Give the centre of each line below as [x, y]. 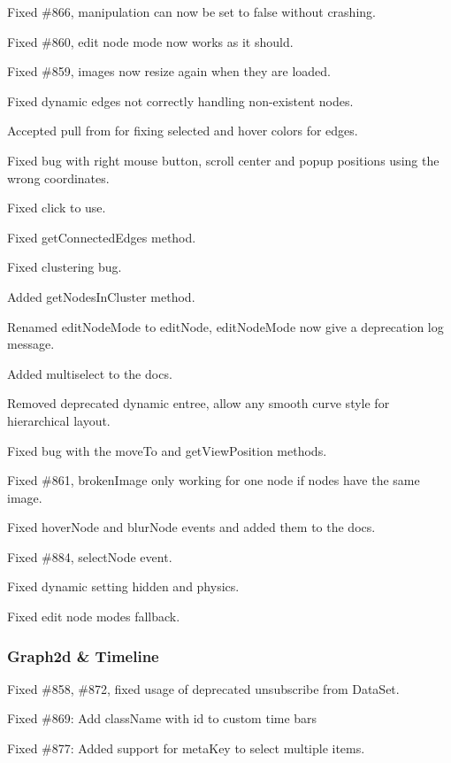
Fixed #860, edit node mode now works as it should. [150, 41]
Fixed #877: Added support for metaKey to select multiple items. [186, 748]
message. [31, 344]
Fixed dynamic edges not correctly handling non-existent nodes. [180, 100]
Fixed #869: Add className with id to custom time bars [162, 718]
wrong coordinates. [58, 177]
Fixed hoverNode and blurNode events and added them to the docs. [191, 527]
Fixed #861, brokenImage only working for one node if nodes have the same [214, 480]
